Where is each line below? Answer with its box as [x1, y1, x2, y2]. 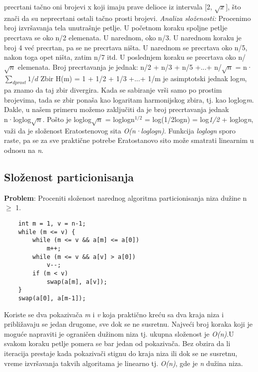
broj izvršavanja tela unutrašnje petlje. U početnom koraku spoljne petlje [4, 22, 228, 33]
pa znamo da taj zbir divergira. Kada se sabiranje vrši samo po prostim [4, 85, 222, 95]
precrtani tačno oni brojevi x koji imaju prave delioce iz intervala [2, [4, 1, 212, 11]
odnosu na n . [4, 145, 44, 155]
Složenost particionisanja [4, 169, 134, 185]
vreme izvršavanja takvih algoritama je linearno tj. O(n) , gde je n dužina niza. [4, 358, 243, 368]
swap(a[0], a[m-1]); [18, 294, 86, 302]
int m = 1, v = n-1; [18, 220, 86, 228]
